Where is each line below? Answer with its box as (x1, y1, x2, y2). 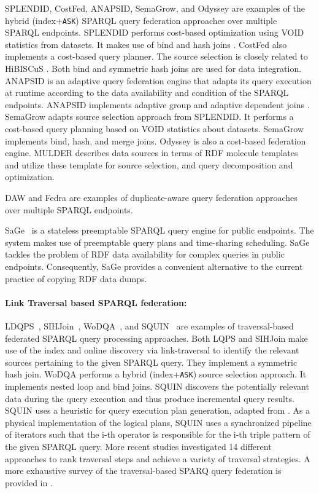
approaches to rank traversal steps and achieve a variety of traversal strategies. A (5, 452, 310, 465)
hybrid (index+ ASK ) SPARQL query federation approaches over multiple (5, 14, 277, 26)
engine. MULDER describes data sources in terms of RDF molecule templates (5, 146, 298, 159)
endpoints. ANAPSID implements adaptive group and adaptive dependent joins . (5, 98, 310, 111)
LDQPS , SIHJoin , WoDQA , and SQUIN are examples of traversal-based (5, 319, 294, 332)
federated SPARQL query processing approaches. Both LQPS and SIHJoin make (5, 331, 308, 344)
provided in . (5, 476, 53, 489)
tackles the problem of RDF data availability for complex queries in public (5, 248, 285, 261)
